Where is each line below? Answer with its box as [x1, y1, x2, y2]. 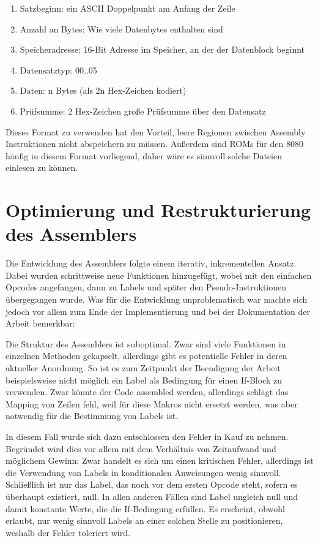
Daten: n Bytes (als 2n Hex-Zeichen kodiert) [20, 84, 187, 97]
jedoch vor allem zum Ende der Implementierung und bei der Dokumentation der [6, 305, 310, 317]
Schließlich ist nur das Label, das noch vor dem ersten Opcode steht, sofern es [6, 478, 298, 491]
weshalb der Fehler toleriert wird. [6, 526, 130, 539]
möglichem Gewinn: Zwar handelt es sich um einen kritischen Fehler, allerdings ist [6, 454, 314, 467]
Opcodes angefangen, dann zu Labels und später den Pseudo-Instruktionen [6, 281, 287, 293]
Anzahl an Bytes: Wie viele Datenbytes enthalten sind [20, 22, 223, 35]
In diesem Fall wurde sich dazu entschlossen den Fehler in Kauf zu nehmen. [6, 429, 289, 442]
